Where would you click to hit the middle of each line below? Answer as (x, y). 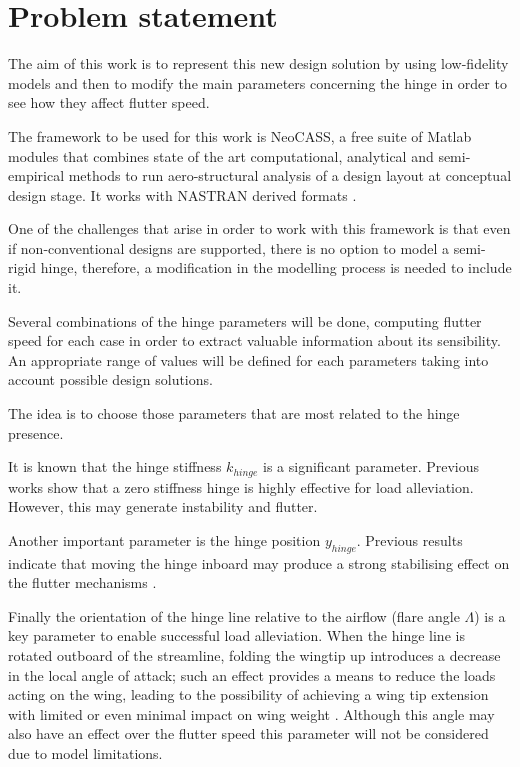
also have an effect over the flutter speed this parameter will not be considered (248, 733)
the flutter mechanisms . (82, 582)
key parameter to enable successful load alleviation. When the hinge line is (236, 635)
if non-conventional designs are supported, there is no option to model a (229, 247)
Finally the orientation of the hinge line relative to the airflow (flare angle (234, 615)
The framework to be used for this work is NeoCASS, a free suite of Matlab (240, 135)
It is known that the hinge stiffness (115, 466)
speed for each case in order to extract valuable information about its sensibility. (254, 340)
